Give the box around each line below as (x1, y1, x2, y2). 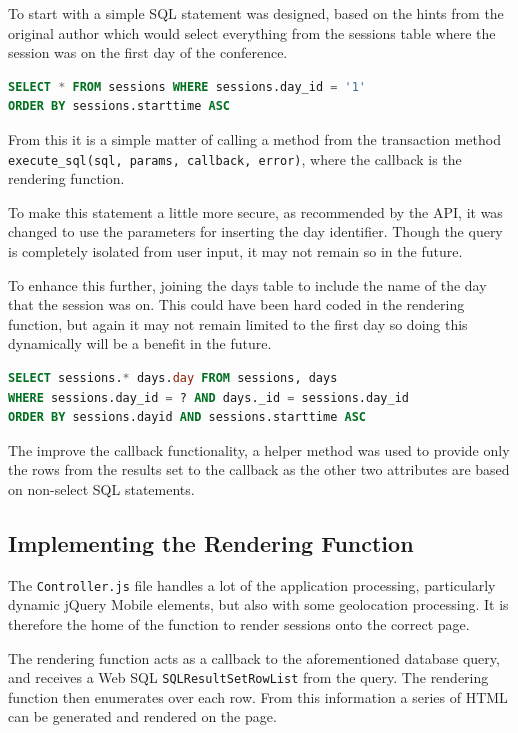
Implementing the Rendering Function (8, 527, 414, 558)
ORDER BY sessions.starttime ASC (8, 99, 230, 114)
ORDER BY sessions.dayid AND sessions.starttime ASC (8, 410, 366, 425)
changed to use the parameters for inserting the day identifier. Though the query (8, 221, 503, 242)
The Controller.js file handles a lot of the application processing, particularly (8, 574, 496, 595)
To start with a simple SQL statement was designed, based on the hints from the (8, 3, 504, 23)
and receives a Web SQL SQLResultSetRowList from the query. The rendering (8, 667, 489, 688)
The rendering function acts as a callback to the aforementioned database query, (8, 647, 500, 668)
